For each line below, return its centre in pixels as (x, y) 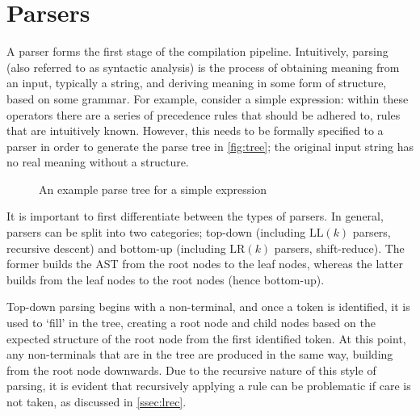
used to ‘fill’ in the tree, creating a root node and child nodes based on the (191, 323)
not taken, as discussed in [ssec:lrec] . (97, 401)
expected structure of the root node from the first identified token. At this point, (206, 338)
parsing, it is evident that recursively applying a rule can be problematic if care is (209, 386)
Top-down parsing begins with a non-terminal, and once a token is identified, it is (208, 307)
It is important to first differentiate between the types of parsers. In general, (195, 216)
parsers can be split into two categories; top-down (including (156, 232)
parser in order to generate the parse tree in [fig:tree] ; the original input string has (210, 146)
